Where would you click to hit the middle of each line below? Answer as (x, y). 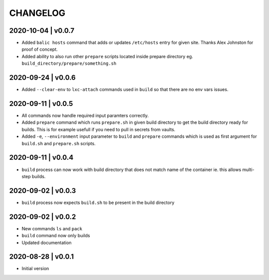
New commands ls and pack (52, 228)
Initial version (35, 269)
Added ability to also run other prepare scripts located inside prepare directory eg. (107, 56)
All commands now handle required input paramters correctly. (85, 116)
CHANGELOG (37, 13)
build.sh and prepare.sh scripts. (59, 143)
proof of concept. (40, 49)
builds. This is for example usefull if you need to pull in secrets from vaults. (98, 129)
